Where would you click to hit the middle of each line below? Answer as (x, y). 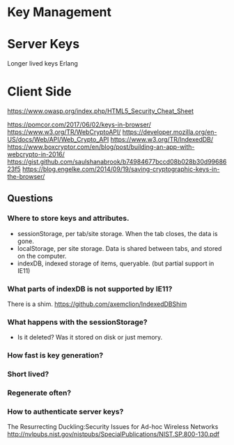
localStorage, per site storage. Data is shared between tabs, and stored (119, 248)
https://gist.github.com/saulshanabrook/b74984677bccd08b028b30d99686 (117, 162)
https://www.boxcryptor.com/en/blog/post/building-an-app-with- (101, 147)
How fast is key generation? (55, 356)
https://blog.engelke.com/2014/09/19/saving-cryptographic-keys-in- (121, 169)
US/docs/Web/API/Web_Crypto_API (58, 140)
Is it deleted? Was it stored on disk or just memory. (90, 337)
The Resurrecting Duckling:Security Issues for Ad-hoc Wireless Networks (113, 427)
